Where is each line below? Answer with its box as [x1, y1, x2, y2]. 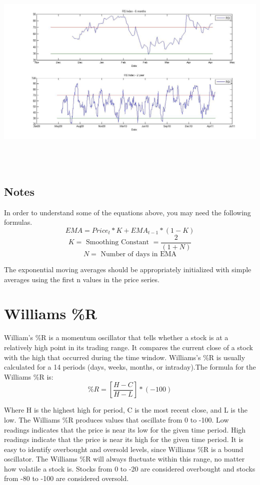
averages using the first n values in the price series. [4, 274, 159, 284]
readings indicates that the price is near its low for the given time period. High [4, 424, 246, 435]
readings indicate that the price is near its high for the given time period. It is [4, 434, 243, 445]
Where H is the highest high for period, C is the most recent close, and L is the [4, 405, 247, 415]
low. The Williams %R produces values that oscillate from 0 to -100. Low [4, 414, 229, 425]
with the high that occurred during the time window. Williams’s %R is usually [4, 352, 245, 362]
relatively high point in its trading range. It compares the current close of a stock [4, 342, 253, 352]
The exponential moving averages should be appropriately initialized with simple [4, 264, 251, 275]
